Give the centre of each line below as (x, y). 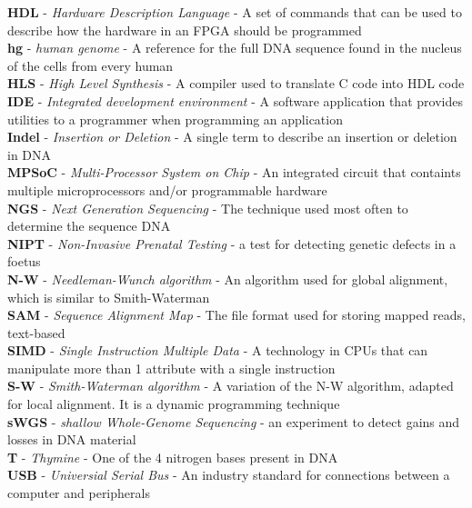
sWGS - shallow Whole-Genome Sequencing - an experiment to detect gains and (234, 421)
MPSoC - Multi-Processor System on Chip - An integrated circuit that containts (234, 172)
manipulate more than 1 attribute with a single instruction (171, 368)
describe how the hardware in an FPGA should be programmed (185, 30)
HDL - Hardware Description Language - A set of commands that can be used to (235, 12)
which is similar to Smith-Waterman (109, 297)
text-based (36, 332)
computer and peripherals (79, 493)
